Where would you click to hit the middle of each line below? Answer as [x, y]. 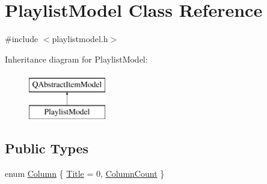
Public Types [47, 148]
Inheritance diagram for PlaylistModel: [76, 59]
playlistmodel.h [80, 39]
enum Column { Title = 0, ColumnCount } [85, 173]
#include [22, 39]
